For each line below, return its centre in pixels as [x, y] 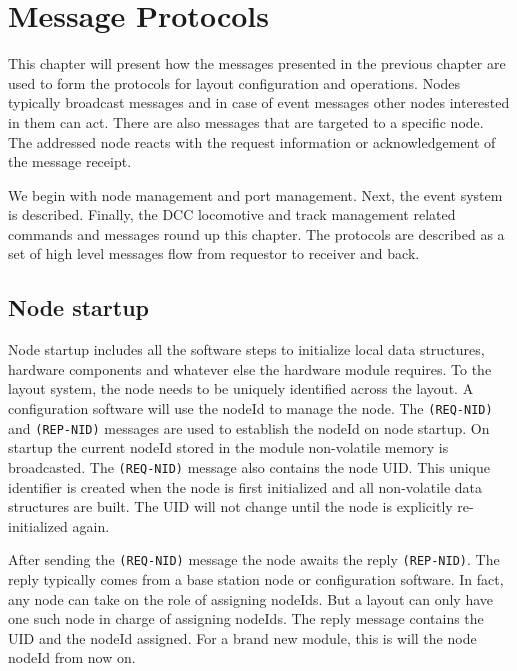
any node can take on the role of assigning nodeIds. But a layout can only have [251, 598]
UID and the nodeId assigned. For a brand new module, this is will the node [242, 637]
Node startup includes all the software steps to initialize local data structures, [246, 349]
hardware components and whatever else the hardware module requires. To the [250, 368]
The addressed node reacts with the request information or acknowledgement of [252, 141]
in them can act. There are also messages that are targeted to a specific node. [246, 121]
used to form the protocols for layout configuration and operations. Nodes [234, 82]
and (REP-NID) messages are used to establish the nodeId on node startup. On [249, 427]
